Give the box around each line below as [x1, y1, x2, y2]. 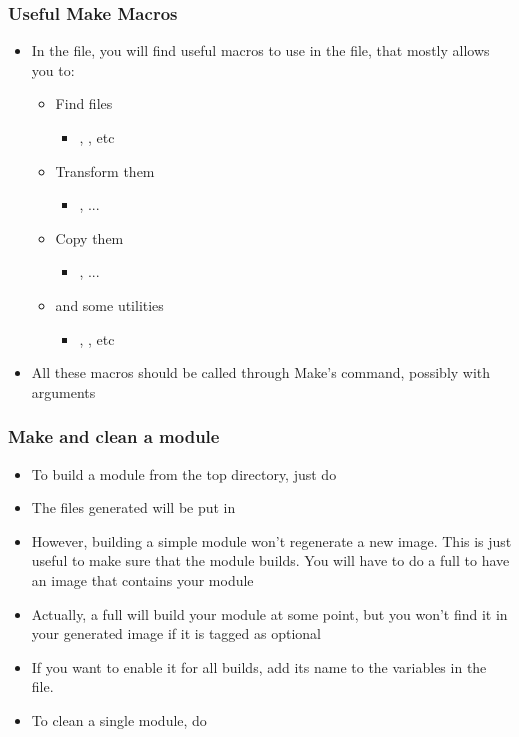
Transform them [55, 160, 155, 181]
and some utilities [55, 294, 164, 315]
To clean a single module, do [31, 709, 207, 730]
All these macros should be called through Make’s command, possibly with [31, 362, 491, 383]
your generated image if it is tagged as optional [31, 623, 321, 644]
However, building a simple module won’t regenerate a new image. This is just [31, 530, 512, 551]
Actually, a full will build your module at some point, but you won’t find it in [31, 603, 508, 624]
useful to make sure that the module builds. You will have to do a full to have [31, 550, 510, 571]
